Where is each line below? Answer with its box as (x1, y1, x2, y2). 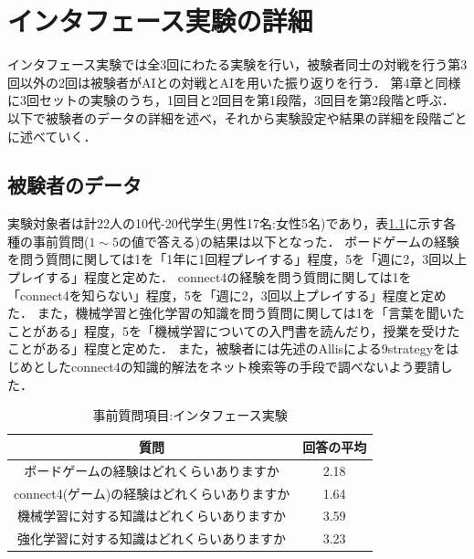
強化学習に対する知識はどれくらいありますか (17, 529, 287, 548)
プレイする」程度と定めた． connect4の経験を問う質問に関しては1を (7, 268, 412, 287)
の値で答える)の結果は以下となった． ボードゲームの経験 (119, 231, 459, 250)
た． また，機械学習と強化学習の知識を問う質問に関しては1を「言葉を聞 (7, 303, 439, 322)
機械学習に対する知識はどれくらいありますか (17, 506, 287, 525)
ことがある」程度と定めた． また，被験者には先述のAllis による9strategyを (7, 339, 447, 358)
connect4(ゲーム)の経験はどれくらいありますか (14, 483, 290, 502)
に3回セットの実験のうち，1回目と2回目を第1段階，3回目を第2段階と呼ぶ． (7, 90, 455, 110)
